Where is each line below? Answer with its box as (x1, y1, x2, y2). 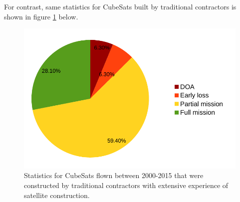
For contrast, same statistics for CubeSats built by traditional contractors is (4, 1, 237, 11)
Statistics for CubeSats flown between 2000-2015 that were (24, 170, 204, 181)
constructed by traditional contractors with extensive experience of (24, 180, 229, 190)
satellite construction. (24, 190, 90, 200)
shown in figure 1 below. (4, 11, 78, 21)
